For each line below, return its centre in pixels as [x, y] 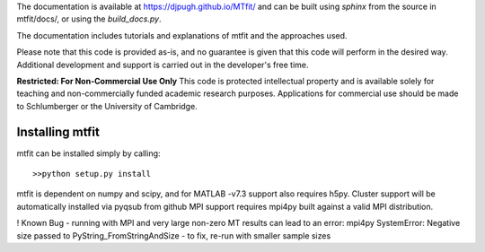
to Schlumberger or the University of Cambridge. [107, 106]
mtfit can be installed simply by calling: [88, 153]
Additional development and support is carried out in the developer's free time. [163, 65]
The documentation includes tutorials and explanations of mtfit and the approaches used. [182, 35]
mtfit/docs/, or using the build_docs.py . [89, 19]
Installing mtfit [58, 131]
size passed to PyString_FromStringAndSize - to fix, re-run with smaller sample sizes [174, 235]
